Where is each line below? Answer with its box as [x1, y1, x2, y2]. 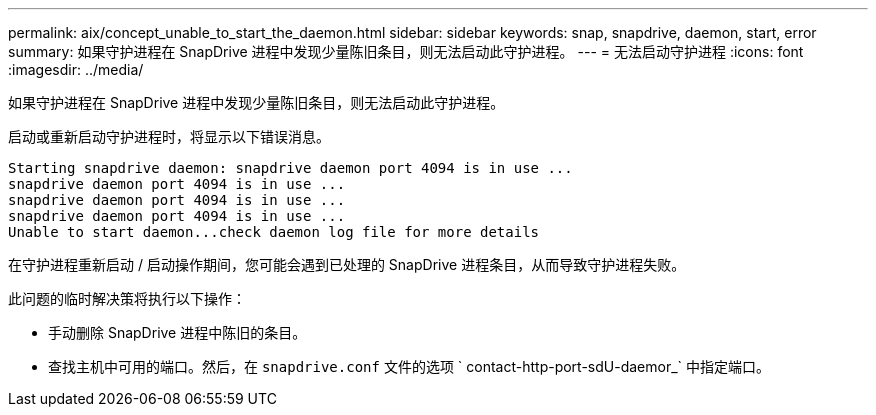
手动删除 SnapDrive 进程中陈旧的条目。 [48, 324, 307, 341]
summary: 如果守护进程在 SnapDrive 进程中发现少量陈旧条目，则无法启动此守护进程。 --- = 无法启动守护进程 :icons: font [8, 43, 804, 60]
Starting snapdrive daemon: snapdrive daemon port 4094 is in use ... [8, 160, 573, 176]
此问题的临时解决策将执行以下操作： [8, 290, 246, 307]
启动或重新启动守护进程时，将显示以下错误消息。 [8, 128, 330, 145]
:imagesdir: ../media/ [8, 61, 144, 78]
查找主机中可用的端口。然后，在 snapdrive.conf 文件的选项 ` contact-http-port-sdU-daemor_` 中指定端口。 [48, 358, 771, 375]
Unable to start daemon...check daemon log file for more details [8, 224, 540, 240]
